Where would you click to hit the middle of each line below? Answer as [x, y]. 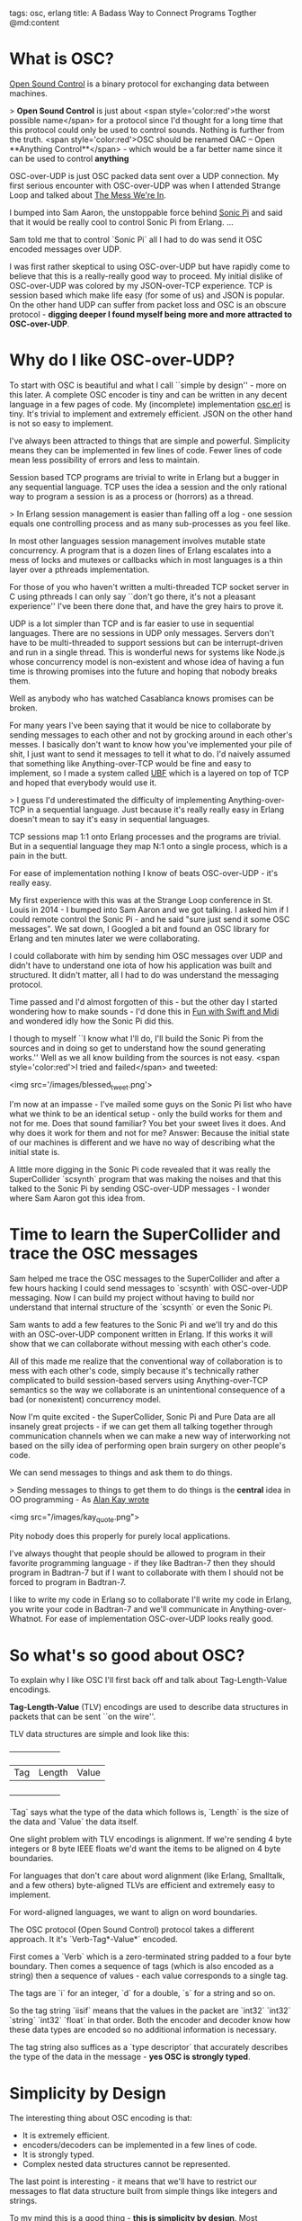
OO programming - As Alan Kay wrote [80, 1499]
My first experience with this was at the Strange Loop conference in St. [141, 900]
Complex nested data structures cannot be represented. [126, 2164]
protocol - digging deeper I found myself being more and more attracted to [151, 314]
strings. [23, 2201]
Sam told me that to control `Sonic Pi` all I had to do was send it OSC [136, 239]
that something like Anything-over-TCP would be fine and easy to [130, 763]
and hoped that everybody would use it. [83, 783]
